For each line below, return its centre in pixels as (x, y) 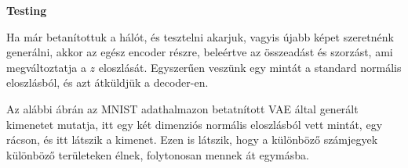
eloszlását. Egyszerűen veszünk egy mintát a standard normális (250, 67)
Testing (27, 10)
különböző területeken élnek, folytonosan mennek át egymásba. (158, 154)
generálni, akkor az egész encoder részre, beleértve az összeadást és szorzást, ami (200, 52)
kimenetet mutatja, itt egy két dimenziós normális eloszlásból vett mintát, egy (195, 124)
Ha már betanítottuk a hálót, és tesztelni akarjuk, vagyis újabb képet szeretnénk (200, 36)
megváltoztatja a (46, 67)
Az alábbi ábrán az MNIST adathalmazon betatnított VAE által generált (182, 108)
